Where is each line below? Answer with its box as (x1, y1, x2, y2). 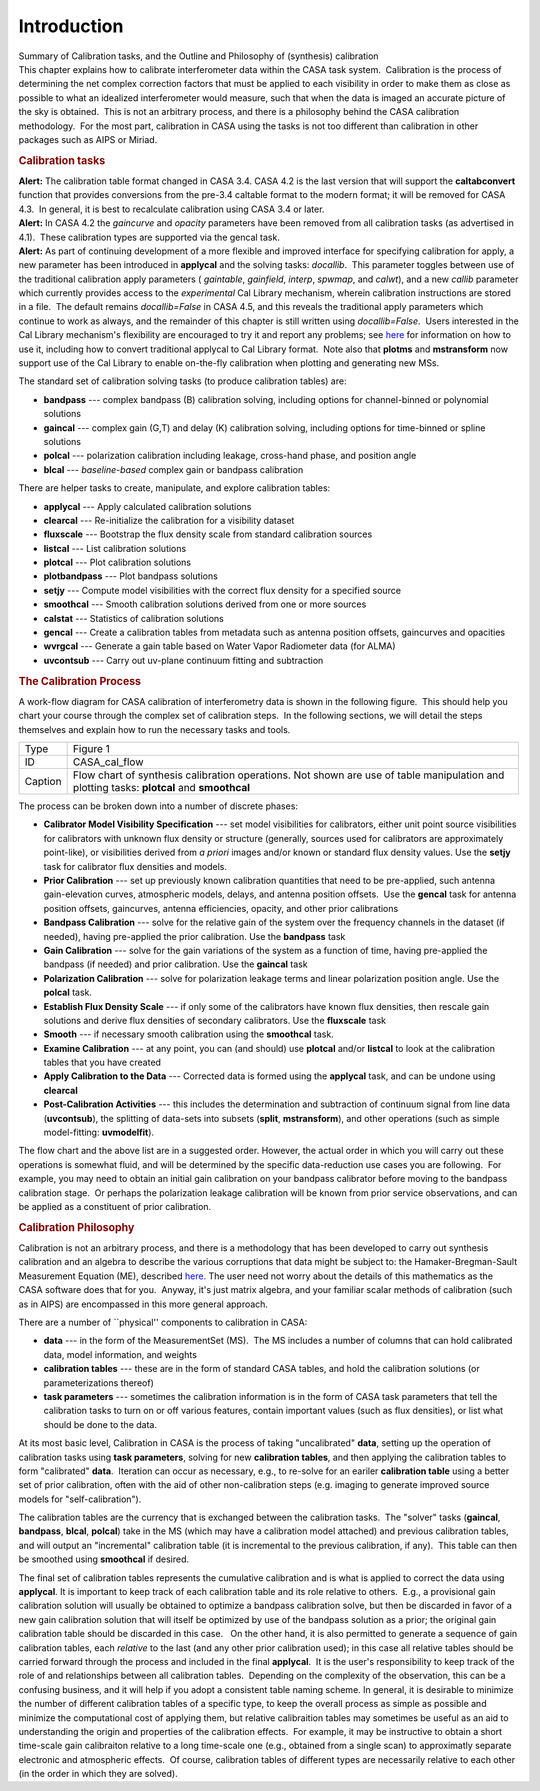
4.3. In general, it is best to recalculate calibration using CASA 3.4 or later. (18, 203, 325, 215)
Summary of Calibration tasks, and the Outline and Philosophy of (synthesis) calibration (18, 50, 379, 62)
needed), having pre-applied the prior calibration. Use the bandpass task (43, 930, 346, 942)
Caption (24, 775, 62, 789)
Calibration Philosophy (18, 1220, 135, 1234)
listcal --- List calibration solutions (43, 542, 187, 554)
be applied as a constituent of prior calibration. (18, 1200, 212, 1212)
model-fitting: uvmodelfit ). (43, 1126, 155, 1139)
